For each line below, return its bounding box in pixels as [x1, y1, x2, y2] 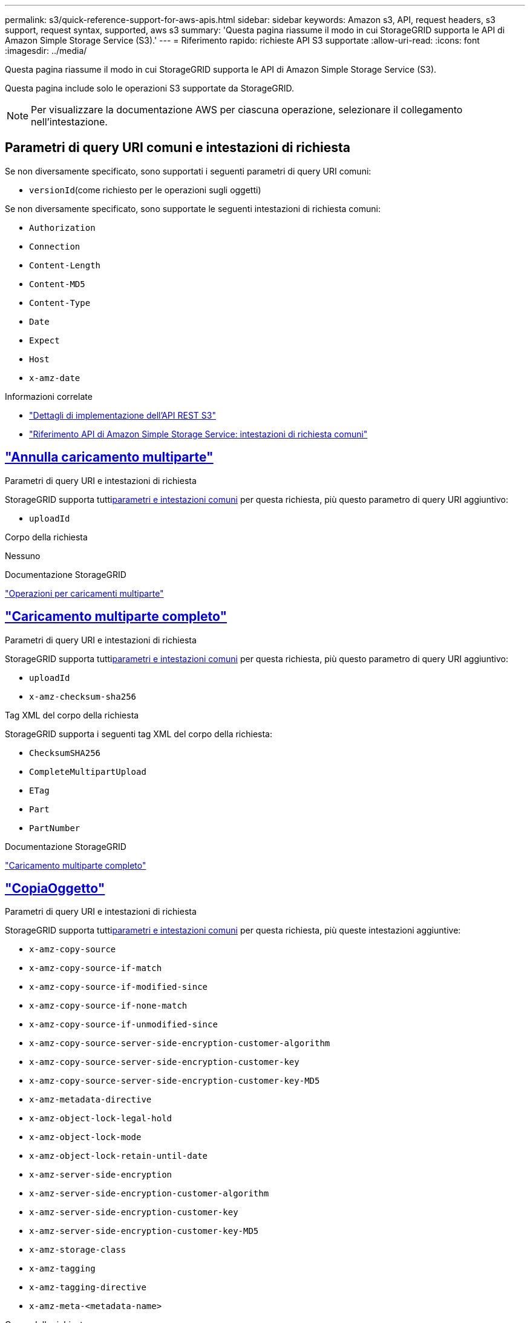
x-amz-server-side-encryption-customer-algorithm [29, 1189, 269, 1199]
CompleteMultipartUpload [29, 766, 146, 777]
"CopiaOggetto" [5, 880, 105, 896]
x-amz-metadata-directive [29, 1095, 152, 1105]
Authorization [29, 222, 96, 233]
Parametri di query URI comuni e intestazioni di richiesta [5, 140, 351, 156]
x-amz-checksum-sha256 [29, 691, 137, 701]
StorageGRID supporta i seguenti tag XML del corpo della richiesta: [5, 728, 272, 739]
